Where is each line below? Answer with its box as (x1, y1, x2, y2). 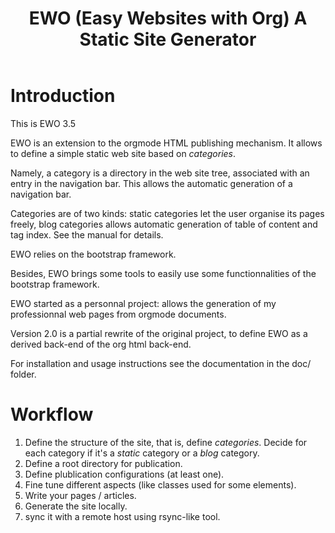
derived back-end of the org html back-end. (10, 338, 192, 350)
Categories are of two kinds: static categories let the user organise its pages (10, 207, 325, 219)
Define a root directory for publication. (24, 457, 183, 469)
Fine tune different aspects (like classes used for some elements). (24, 478, 297, 491)
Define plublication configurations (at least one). (24, 468, 225, 480)
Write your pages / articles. (24, 489, 137, 501)
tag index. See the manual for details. (10, 228, 164, 241)
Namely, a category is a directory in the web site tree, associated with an (10, 167, 310, 179)
